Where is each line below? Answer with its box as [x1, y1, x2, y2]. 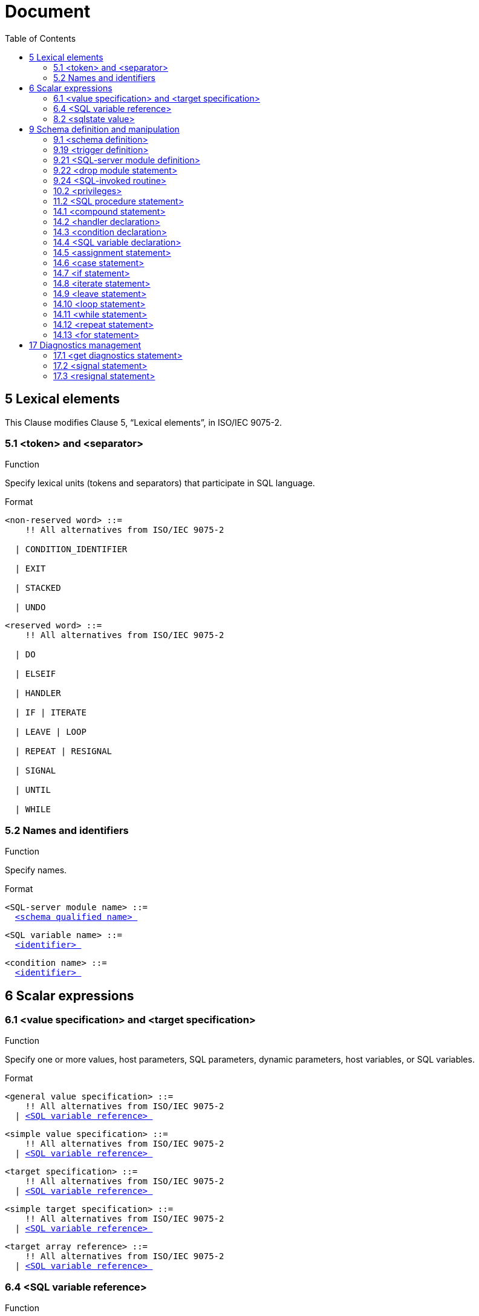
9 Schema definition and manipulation [29, 123, 180, 134]
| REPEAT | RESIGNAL [15, 746, 112, 757]
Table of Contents [5, 33, 76, 44]
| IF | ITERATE [15, 708, 86, 718]
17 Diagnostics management [29, 339, 142, 350]
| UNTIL [15, 785, 51, 795]
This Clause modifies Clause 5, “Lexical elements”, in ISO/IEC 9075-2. [5, 417, 282, 428]
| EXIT [15, 564, 46, 574]
